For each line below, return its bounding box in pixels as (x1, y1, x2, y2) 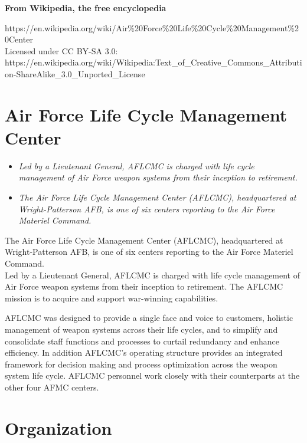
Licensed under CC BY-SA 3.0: (5, 44, 118, 57)
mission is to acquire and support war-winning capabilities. (5, 291, 218, 304)
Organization (5, 415, 112, 439)
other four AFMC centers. (5, 380, 99, 393)
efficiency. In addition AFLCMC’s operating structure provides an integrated (5, 346, 283, 359)
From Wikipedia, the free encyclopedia (5, 2, 166, 14)
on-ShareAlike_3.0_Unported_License (5, 67, 145, 80)
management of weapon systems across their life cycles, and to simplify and (5, 323, 278, 335)
